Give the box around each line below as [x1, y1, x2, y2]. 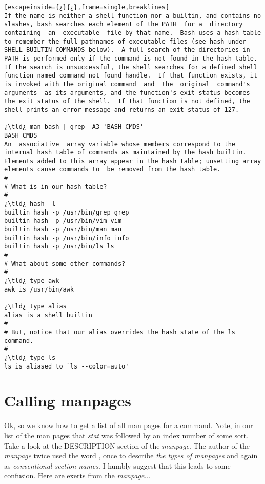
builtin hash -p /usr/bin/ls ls [4, 243, 114, 250]
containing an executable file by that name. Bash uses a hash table [4, 29, 261, 36]
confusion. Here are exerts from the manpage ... [4, 470, 151, 481]
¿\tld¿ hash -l [4, 200, 56, 208]
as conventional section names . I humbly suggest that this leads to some [4, 460, 231, 471]
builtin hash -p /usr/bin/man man [4, 226, 122, 234]
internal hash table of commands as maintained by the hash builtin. [4, 149, 247, 157]
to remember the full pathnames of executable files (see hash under [4, 37, 247, 45]
